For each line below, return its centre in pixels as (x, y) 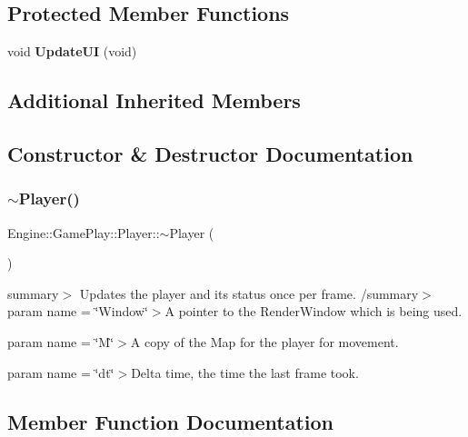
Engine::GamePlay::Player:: (84, 232)
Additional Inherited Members (154, 100)
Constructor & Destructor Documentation (210, 153)
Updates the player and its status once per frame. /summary (249, 293)
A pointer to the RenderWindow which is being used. (314, 311)
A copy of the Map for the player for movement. (264, 341)
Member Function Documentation (171, 421)
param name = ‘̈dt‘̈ (61, 372)
